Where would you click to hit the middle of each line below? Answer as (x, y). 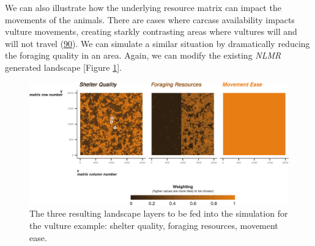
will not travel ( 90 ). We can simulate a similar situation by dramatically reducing (157, 43)
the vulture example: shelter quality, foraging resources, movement (154, 225)
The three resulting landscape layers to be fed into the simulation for (159, 213)
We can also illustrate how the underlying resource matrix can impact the (143, 7)
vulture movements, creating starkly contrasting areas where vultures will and (151, 31)
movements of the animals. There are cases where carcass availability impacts (150, 19)
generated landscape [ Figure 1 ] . (63, 67)
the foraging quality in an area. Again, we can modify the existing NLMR (143, 55)
